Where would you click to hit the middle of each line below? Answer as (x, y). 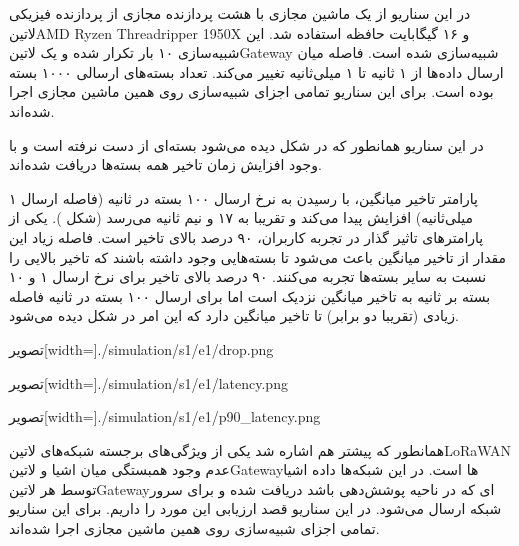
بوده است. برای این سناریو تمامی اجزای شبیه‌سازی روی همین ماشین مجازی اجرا (251, 91)
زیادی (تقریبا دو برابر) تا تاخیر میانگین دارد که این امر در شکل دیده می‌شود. (234, 315)
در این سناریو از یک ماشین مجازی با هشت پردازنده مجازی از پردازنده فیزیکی (240, 13)
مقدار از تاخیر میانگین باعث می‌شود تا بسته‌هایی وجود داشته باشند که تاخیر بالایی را (258, 256)
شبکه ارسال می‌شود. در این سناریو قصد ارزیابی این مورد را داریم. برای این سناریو (255, 508)
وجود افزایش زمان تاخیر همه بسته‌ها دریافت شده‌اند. (165, 164)
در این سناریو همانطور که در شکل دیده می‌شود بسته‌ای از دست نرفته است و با (246, 144)
